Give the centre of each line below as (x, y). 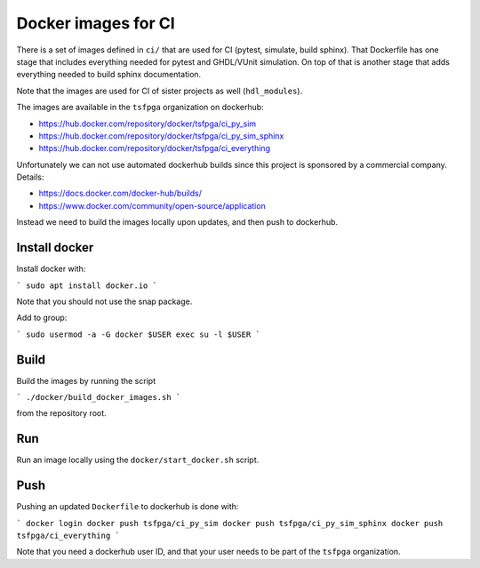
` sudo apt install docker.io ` (87, 285)
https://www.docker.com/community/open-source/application (152, 205)
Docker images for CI (96, 23)
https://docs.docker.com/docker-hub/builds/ (120, 193)
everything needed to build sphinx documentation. (109, 75)
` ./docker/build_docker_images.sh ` (99, 397)
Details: (30, 177)
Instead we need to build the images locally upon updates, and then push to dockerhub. (177, 222)
